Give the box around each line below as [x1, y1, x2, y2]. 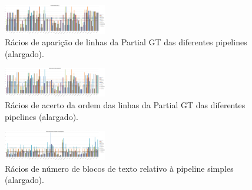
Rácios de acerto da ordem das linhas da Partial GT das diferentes [5, 99, 246, 111]
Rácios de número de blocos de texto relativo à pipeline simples [5, 162, 234, 174]
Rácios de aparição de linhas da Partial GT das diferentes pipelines [5, 36, 247, 48]
